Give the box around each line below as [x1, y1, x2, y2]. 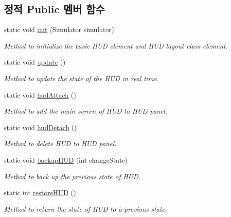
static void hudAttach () [4, 89, 76, 100]
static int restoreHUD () [4, 187, 76, 198]
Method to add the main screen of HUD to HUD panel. [4, 106, 167, 116]
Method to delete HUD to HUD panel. [4, 138, 117, 149]
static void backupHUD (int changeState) [4, 154, 128, 165]
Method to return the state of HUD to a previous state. [4, 203, 167, 214]
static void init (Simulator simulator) [4, 24, 114, 34]
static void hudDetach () [4, 122, 77, 132]
